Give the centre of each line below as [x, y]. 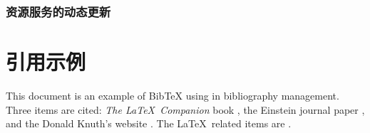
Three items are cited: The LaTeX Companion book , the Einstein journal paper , [185, 109]
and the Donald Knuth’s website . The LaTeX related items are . [149, 123]
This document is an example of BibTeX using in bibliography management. [173, 95]
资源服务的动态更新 [58, 11]
